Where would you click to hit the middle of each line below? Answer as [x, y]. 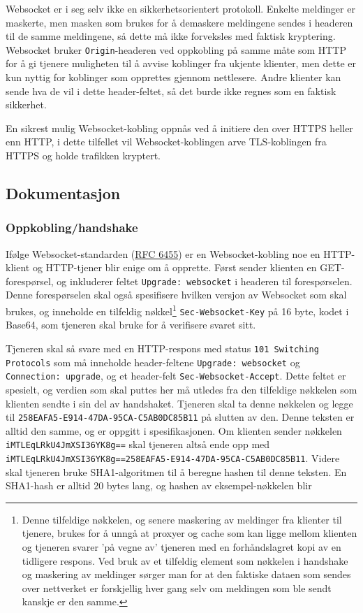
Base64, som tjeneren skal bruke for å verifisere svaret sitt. [131, 325]
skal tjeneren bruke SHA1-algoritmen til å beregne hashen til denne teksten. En [176, 471]
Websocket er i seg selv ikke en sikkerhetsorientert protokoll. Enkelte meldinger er [180, 8]
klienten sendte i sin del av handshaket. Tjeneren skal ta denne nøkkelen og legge [179, 403]
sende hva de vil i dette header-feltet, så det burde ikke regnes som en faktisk [171, 91]
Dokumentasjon [63, 193]
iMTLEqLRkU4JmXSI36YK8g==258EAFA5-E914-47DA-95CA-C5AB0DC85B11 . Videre [173, 458]
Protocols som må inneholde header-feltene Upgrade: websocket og [153, 362]
